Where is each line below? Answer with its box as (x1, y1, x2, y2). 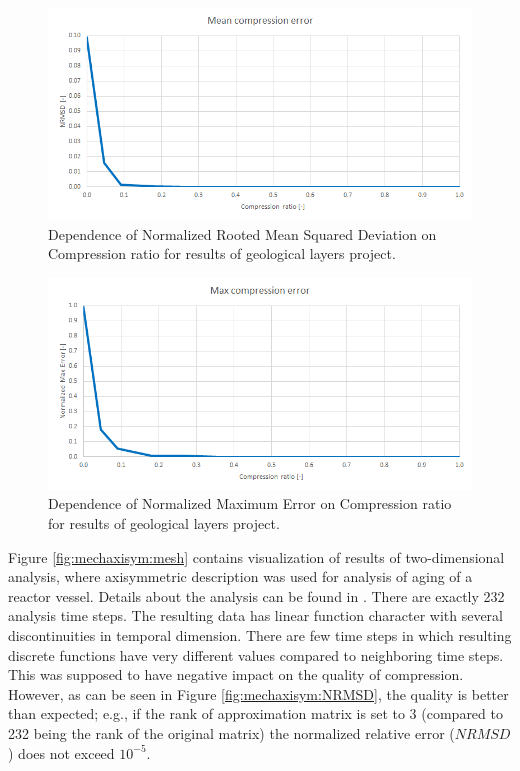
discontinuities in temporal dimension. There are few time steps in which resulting (8, 624, 512, 645)
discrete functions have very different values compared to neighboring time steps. (8, 644, 504, 665)
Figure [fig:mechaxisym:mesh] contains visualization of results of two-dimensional (8, 546, 505, 567)
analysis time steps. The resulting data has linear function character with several (8, 605, 503, 626)
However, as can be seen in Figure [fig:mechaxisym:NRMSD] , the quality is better (8, 683, 509, 704)
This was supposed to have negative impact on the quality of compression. (8, 664, 464, 685)
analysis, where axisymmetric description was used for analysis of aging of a (8, 566, 473, 587)
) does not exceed (8, 742, 115, 763)
